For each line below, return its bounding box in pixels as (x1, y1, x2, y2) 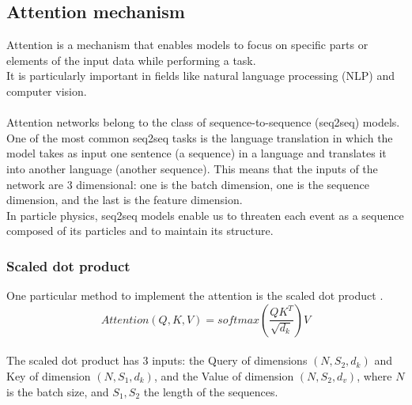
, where (357, 367, 392, 384)
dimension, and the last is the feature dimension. (6, 191, 243, 208)
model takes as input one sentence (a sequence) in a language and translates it (6, 145, 387, 161)
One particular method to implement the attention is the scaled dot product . (6, 287, 384, 304)
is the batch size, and (6, 383, 109, 399)
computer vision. (6, 82, 87, 99)
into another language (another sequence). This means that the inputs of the (6, 160, 378, 176)
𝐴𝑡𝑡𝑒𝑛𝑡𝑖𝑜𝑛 (100, 314, 149, 326)
